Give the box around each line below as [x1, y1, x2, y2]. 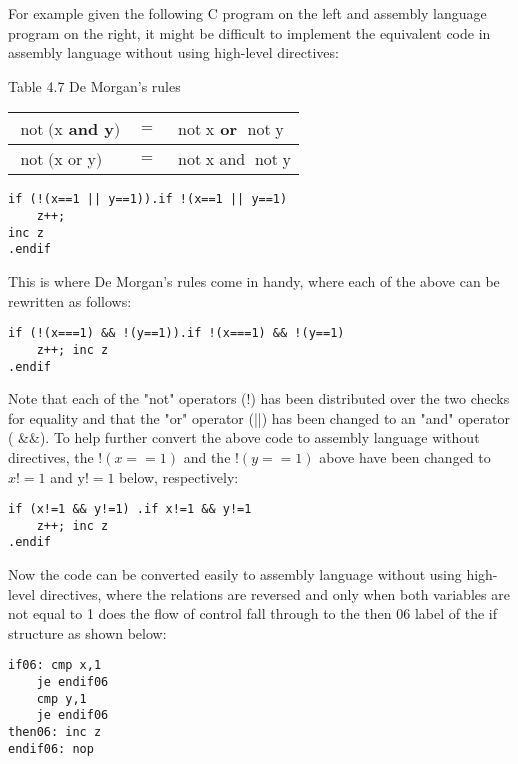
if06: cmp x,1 [8, 658, 102, 673]
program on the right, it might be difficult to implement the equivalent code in [8, 22, 491, 43]
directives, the [8, 446, 94, 467]
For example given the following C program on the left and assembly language [8, 3, 487, 23]
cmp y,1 [36, 691, 87, 706]
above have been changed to [319, 446, 491, 467]
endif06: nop [8, 741, 94, 756]
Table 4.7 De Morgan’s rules [8, 75, 181, 96]
